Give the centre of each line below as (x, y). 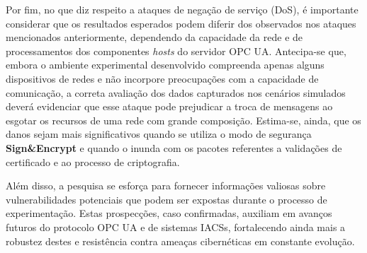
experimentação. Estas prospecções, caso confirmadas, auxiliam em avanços (169, 213)
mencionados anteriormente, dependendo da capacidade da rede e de (154, 37)
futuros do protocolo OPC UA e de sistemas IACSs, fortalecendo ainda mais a (176, 226)
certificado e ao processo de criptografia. (93, 161)
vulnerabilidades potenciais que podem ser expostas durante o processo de (166, 199)
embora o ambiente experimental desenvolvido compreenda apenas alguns (165, 65)
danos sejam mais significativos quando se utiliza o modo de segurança (159, 134)
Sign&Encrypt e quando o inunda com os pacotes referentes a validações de (174, 147)
